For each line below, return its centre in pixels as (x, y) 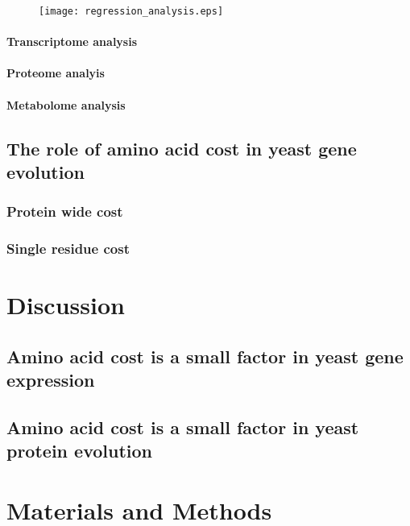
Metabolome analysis (66, 104)
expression (51, 380)
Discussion (66, 305)
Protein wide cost (65, 211)
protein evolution (79, 451)
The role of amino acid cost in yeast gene (182, 148)
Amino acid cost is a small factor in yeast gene (205, 356)
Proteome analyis (56, 73)
